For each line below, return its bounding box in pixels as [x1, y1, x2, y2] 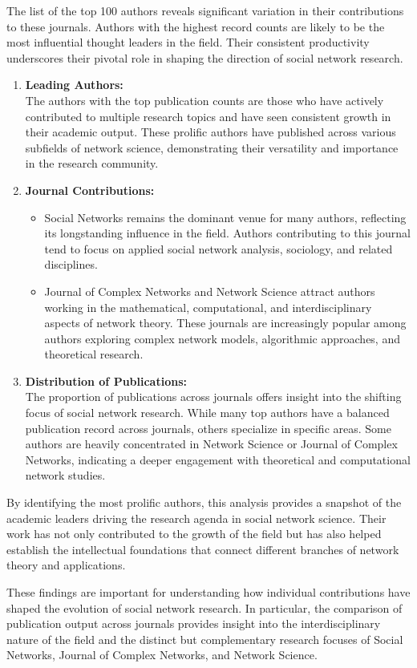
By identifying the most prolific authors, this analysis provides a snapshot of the [6, 494, 402, 511]
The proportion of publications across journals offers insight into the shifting [25, 388, 402, 405]
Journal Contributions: [25, 181, 155, 198]
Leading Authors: [25, 76, 123, 93]
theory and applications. [6, 557, 126, 573]
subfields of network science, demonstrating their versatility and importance [25, 139, 399, 156]
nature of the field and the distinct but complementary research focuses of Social [6, 630, 403, 647]
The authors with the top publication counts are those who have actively [25, 91, 384, 108]
